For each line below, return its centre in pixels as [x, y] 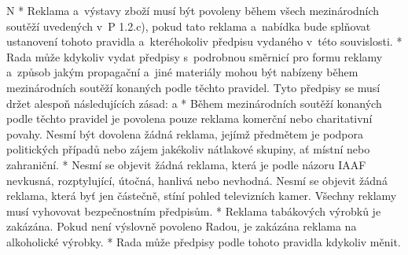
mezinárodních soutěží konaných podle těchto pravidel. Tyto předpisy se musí [193, 87]
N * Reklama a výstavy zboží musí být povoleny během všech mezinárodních [193, 10]
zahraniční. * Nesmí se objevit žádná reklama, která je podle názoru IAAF [186, 164]
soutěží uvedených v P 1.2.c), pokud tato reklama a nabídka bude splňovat [189, 26]
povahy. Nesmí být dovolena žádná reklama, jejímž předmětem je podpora [185, 133]
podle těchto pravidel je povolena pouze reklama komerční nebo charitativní [189, 118]
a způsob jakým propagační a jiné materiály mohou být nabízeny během [182, 72]
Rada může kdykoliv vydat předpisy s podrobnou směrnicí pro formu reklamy [195, 56]
